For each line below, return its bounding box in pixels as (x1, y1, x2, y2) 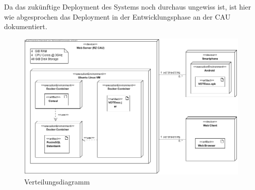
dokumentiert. (4, 21, 47, 32)
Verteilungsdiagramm (24, 176, 90, 186)
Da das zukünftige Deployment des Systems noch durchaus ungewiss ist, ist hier (4, 2, 251, 12)
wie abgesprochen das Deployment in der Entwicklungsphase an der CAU (4, 11, 231, 22)
